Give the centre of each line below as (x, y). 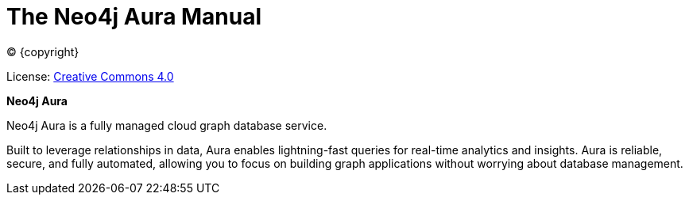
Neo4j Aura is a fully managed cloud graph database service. (167, 125)
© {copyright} (43, 51)
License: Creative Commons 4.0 (90, 76)
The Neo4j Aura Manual (134, 17)
